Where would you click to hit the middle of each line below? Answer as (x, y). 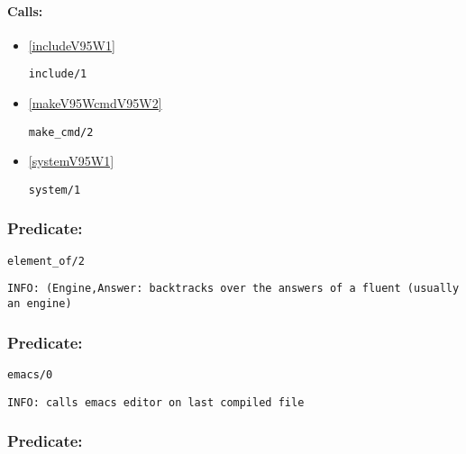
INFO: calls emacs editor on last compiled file (156, 402)
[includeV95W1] (72, 45)
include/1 (58, 74)
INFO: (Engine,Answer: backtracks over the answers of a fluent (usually (233, 289)
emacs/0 (30, 374)
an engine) (40, 304)
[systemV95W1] (71, 161)
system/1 (55, 190)
